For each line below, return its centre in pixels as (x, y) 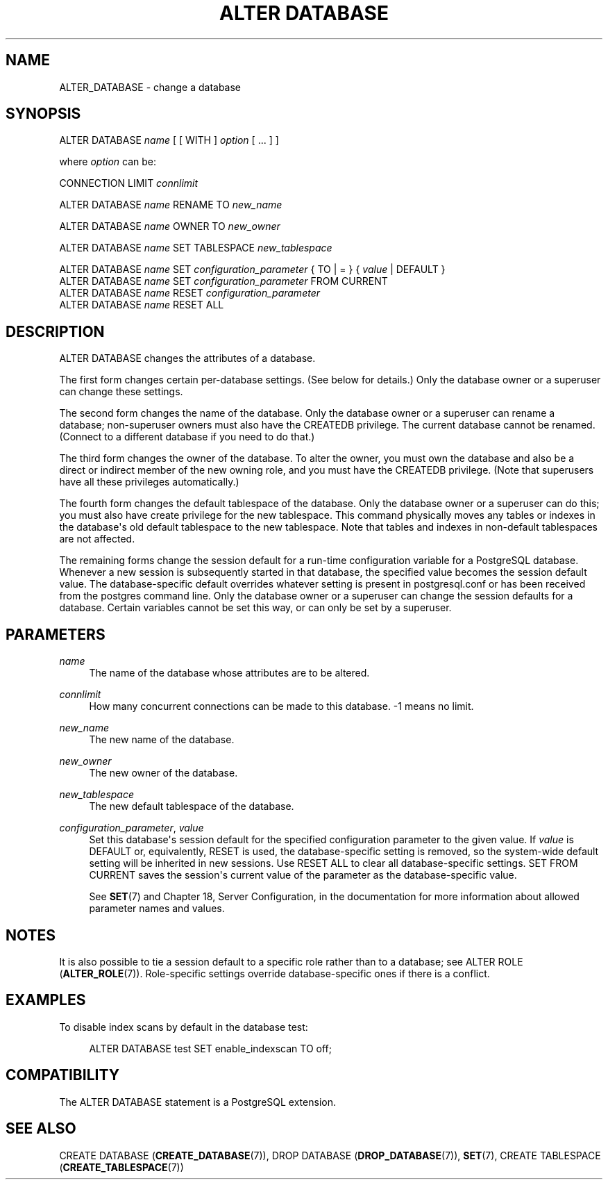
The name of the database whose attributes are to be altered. (229, 673)
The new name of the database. (162, 740)
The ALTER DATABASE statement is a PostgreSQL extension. (197, 1102)
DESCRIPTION (55, 331)
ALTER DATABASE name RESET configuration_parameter (189, 293)
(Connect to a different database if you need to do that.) (187, 437)
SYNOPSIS (43, 114)
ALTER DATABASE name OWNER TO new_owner (170, 226)
